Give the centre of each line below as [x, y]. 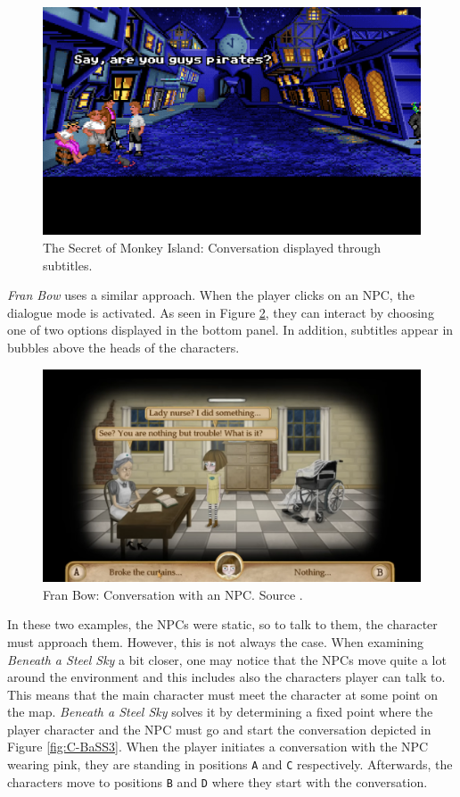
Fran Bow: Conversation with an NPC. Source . [173, 594]
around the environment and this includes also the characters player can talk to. [226, 677]
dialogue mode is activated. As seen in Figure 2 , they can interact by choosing [221, 312]
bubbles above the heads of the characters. [123, 348]
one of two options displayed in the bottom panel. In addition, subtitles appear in [230, 330]
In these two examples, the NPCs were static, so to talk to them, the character [222, 624]
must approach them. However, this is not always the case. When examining [216, 641]
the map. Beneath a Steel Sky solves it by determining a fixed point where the [220, 712]
